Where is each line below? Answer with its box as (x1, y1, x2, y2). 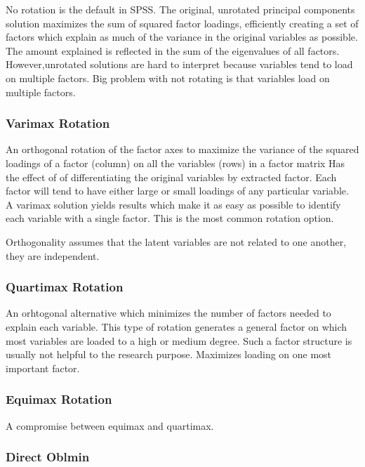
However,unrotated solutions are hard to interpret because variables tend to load (6, 57, 353, 72)
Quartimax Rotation (6, 278, 124, 296)
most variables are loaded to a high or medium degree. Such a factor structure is (6, 333, 352, 348)
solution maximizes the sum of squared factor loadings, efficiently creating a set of (6, 15, 359, 30)
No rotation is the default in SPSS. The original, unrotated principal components (6, 2, 355, 16)
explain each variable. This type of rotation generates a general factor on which (6, 319, 347, 334)
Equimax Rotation (6, 390, 112, 408)
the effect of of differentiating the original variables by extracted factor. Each (6, 169, 337, 184)
